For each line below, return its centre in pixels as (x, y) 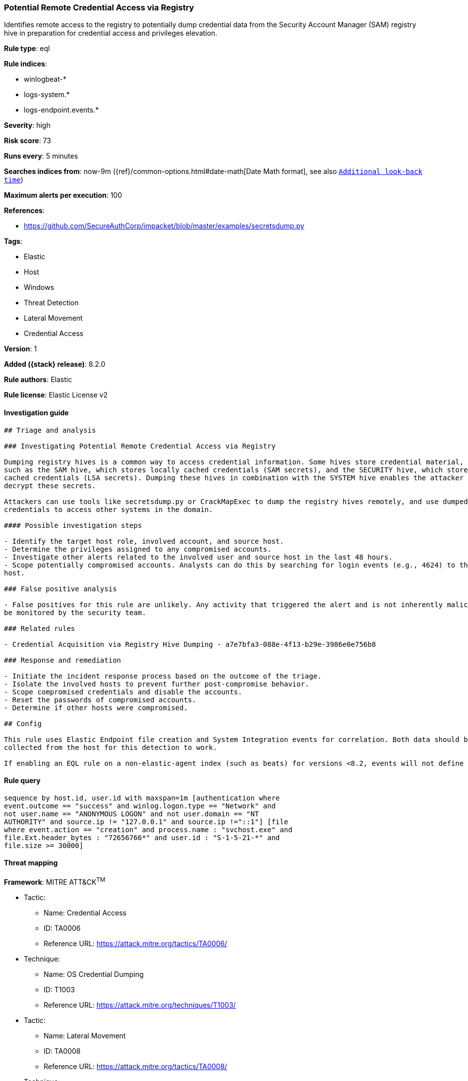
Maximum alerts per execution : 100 (63, 195)
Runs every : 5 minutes (41, 156)
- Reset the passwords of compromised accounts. (100, 700)
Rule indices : (26, 64)
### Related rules (40, 628)
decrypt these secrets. (50, 485)
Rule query (22, 781)
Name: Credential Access (85, 912)
